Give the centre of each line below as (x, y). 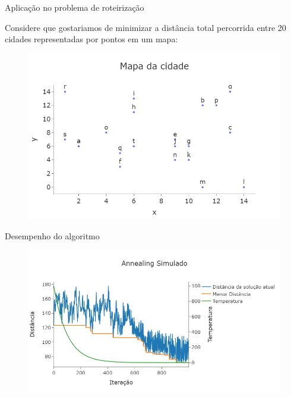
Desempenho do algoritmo (52, 235)
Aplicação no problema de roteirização (75, 7)
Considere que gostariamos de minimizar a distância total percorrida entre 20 (145, 27)
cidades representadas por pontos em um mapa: (91, 39)
